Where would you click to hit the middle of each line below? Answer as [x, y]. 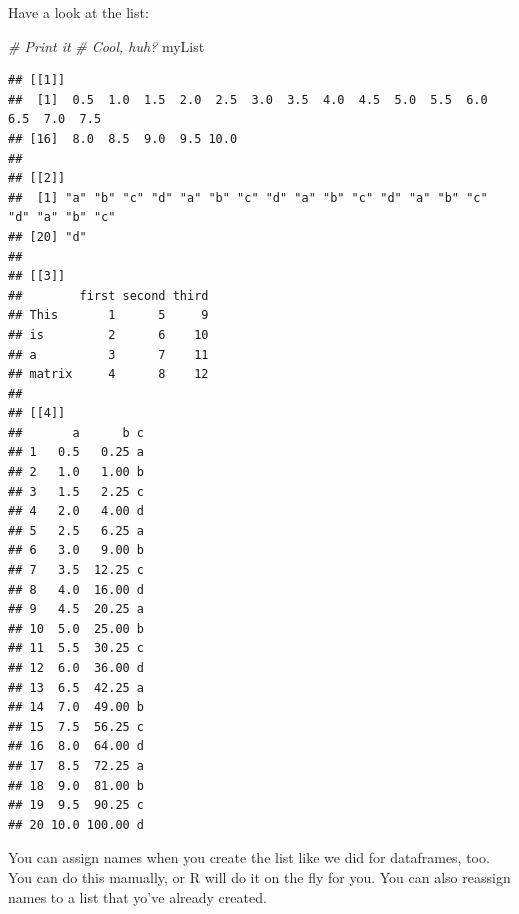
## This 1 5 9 [108, 315]
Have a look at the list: [78, 12]
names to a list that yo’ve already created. [137, 896]
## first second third [108, 295]
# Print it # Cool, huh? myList [106, 45]
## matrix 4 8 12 [108, 374]
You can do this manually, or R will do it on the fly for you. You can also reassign [259, 876]
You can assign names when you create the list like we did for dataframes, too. [249, 857]
